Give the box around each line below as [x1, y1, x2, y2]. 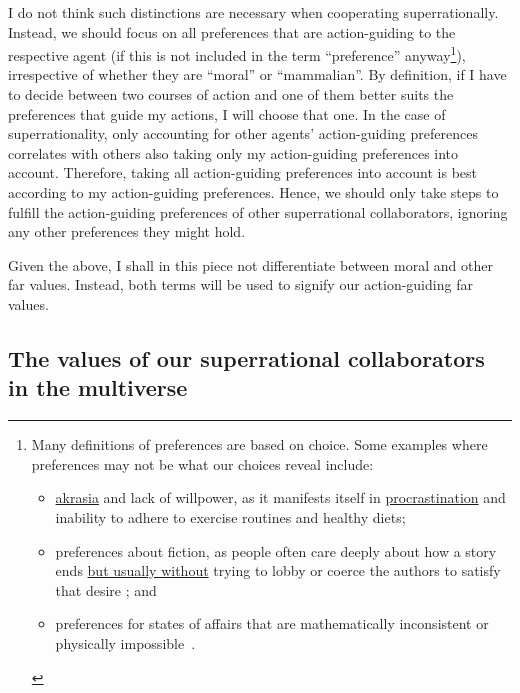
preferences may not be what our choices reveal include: [31, 453, 374, 474]
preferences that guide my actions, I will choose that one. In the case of [8, 103, 446, 124]
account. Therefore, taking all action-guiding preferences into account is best [8, 162, 477, 183]
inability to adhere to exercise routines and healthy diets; [55, 506, 406, 527]
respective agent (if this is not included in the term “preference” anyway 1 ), [8, 42, 466, 65]
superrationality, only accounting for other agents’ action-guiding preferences [8, 123, 478, 144]
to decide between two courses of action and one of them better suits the [8, 84, 454, 105]
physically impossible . [55, 632, 196, 653]
